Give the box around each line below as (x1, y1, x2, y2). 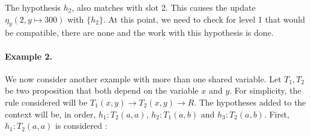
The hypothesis (5, 1, 61, 13)
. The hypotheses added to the (194, 95, 306, 108)
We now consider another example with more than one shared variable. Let (5, 72, 282, 85)
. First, (264, 107, 289, 120)
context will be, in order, (5, 107, 96, 120)
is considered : (55, 119, 107, 132)
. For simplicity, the (229, 84, 301, 97)
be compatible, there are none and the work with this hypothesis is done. (5, 26, 274, 39)
